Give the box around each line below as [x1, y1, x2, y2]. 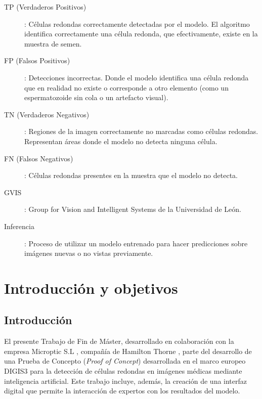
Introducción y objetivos [4, 277, 178, 298]
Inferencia [4, 220, 34, 231]
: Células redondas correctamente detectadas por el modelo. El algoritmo [24, 18, 250, 29]
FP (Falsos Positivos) [4, 55, 70, 66]
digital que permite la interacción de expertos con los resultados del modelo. [4, 385, 240, 396]
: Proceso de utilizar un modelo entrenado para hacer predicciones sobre [24, 238, 248, 248]
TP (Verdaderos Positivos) [4, 2, 86, 12]
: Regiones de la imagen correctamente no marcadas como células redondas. [24, 126, 258, 137]
